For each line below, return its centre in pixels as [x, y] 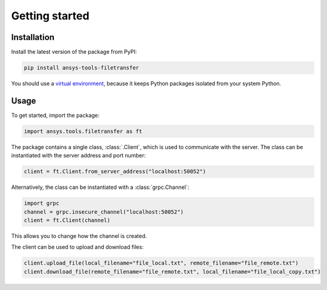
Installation [33, 37]
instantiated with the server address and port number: [78, 156]
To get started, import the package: [55, 115]
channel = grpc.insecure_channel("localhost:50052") [104, 212]
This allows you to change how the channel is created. [79, 236]
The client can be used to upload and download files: [78, 247]
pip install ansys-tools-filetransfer [81, 68]
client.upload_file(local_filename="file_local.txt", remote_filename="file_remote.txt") [161, 263]
